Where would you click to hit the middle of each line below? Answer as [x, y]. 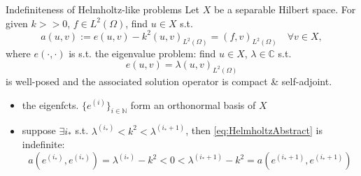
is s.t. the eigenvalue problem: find [142, 53]
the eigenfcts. [50, 104]
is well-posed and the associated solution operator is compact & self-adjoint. [169, 81]
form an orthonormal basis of [193, 104]
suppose [39, 130]
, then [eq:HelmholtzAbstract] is [254, 130]
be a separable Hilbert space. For [285, 9]
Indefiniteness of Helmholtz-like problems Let [102, 9]
